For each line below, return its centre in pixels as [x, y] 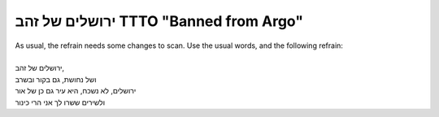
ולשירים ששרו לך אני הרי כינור [60, 102]
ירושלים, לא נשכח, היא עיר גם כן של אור [76, 91]
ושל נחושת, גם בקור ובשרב [56, 79]
